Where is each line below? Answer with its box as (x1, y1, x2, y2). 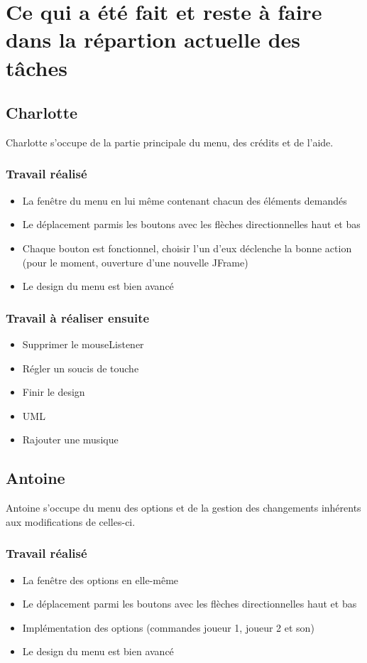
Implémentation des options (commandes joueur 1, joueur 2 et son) (22, 620, 314, 635)
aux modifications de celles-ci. (6, 514, 136, 529)
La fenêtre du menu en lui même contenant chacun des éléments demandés (22, 193, 347, 207)
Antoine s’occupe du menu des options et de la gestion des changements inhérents (6, 500, 361, 515)
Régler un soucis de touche (22, 360, 139, 375)
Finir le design (22, 384, 85, 399)
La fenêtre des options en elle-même (22, 572, 179, 587)
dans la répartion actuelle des (6, 25, 301, 54)
